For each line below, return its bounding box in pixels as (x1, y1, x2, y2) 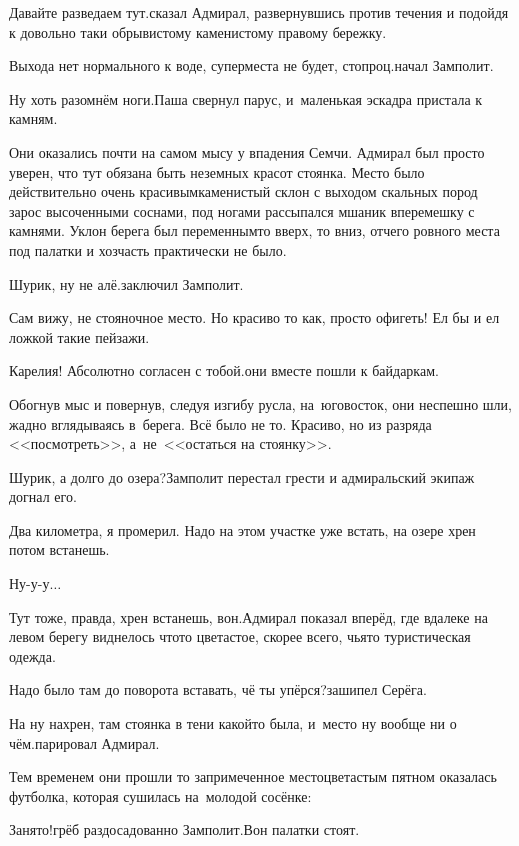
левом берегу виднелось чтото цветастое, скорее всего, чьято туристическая (9, 626, 471, 647)
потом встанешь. (9, 539, 110, 560)
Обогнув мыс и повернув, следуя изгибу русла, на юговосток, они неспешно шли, (9, 393, 512, 414)
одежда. (9, 645, 56, 666)
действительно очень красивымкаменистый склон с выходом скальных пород (9, 181, 478, 202)
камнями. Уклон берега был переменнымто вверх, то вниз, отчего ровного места (9, 220, 500, 241)
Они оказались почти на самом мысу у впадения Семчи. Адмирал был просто (9, 141, 485, 162)
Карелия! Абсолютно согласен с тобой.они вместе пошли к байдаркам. (9, 360, 439, 381)
